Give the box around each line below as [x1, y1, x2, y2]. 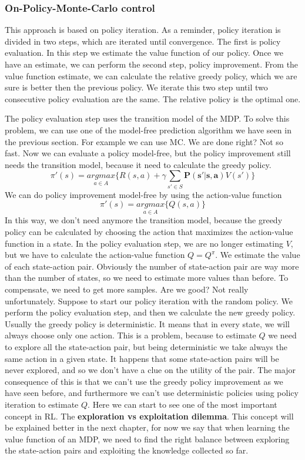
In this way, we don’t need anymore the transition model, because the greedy [5, 214, 283, 226]
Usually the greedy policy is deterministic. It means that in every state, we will [5, 317, 290, 330]
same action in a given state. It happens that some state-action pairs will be [5, 352, 279, 364]
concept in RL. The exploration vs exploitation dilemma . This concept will [5, 409, 294, 422]
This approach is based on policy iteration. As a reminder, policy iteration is [5, 23, 281, 36]
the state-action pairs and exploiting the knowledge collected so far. [5, 444, 249, 456]
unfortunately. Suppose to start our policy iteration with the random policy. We [5, 294, 293, 307]
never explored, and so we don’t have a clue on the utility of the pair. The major [5, 364, 296, 376]
